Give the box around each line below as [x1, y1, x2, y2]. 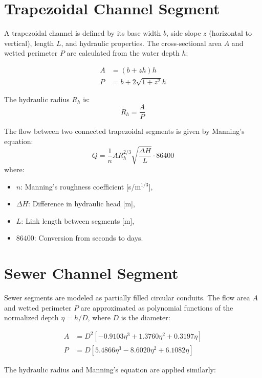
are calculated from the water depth [67, 48, 180, 58]
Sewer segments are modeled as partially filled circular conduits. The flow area [4, 292, 250, 302]
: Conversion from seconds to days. [34, 232, 143, 243]
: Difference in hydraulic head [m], [28, 198, 135, 209]
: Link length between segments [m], [21, 215, 135, 226]
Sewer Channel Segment [4, 263, 179, 283]
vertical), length [4, 37, 54, 48]
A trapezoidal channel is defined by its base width [4, 28, 161, 38]
